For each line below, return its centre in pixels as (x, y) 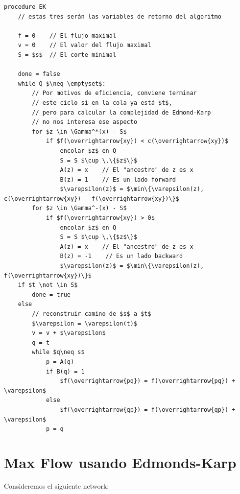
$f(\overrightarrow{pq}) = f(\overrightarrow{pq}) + (148, 381)
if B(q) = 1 (65, 371)
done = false (39, 74)
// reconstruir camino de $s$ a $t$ (92, 314)
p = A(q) (60, 362)
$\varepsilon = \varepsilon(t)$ (85, 323)
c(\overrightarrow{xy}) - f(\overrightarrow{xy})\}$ (92, 199)
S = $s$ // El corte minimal (67, 55)
